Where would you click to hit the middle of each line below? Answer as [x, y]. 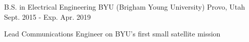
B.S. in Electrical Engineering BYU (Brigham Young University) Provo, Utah [124, 7]
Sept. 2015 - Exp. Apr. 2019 [48, 16]
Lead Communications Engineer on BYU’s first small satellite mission [112, 34]
